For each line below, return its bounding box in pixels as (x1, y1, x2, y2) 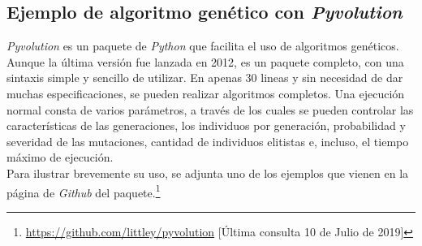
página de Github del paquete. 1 (6, 181, 161, 201)
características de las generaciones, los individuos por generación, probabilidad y (6, 117, 406, 134)
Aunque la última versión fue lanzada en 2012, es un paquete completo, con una (6, 53, 404, 70)
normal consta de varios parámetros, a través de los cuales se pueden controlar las (6, 101, 414, 118)
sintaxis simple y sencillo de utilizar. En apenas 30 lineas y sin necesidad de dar (6, 69, 403, 86)
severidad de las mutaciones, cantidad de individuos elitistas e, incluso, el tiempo (6, 132, 409, 149)
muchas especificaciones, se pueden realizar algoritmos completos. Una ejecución (6, 84, 405, 101)
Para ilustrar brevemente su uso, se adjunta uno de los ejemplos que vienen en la (6, 164, 409, 181)
